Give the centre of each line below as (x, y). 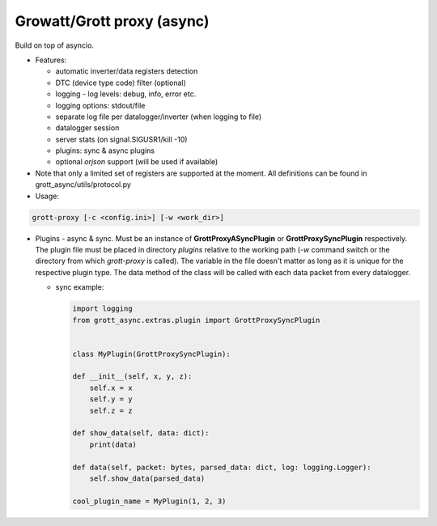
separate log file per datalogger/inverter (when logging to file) (159, 117)
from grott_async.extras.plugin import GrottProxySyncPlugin (196, 320)
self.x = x (111, 388)
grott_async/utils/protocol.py (83, 185)
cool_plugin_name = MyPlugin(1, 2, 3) (149, 501)
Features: (51, 60)
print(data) (113, 444)
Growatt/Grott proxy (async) (112, 21)
